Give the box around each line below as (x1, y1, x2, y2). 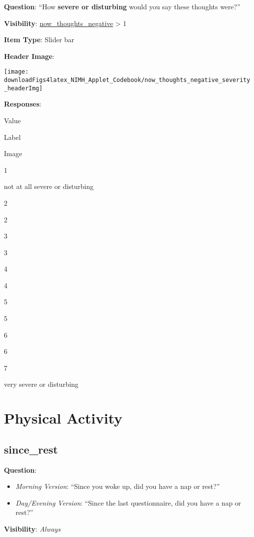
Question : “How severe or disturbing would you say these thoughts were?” (4, 1, 241, 11)
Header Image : (4, 51, 55, 61)
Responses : (4, 99, 42, 109)
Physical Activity (4, 408, 122, 428)
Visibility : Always (4, 523, 61, 534)
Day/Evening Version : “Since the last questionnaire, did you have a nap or (15, 497, 241, 508)
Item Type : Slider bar (4, 34, 75, 45)
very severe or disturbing (4, 379, 79, 389)
